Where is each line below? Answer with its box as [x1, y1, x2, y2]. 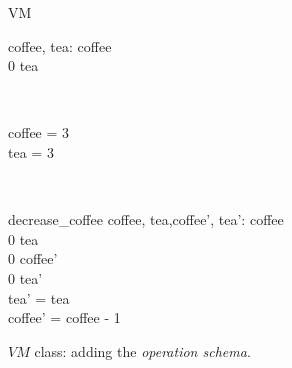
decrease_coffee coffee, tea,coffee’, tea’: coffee [8, 209, 284, 230]
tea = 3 [8, 141, 54, 162]
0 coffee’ [8, 248, 58, 269]
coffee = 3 [8, 122, 70, 143]
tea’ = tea [8, 287, 70, 308]
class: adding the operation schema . [34, 340, 251, 361]
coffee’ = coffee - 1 [8, 307, 121, 328]
